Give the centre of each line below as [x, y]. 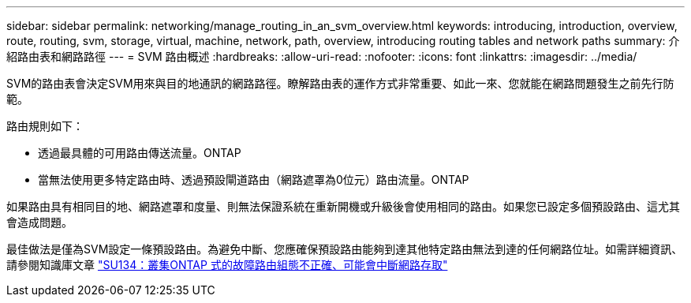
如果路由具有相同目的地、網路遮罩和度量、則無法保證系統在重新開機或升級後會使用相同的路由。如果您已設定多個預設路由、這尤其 [343, 206]
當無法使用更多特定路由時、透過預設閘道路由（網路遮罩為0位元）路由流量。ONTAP [254, 180]
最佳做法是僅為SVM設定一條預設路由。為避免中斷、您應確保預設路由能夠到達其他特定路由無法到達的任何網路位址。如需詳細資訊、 [345, 249]
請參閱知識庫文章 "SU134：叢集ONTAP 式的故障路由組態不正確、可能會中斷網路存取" [227, 265]
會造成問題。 [39, 222]
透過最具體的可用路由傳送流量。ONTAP [140, 153]
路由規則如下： [45, 126]
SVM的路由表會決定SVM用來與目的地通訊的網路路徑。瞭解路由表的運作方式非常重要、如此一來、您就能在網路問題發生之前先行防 [340, 83]
